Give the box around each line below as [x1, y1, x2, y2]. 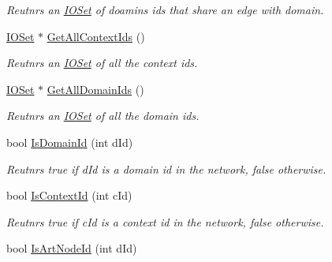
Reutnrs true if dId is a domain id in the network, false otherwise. [6, 160, 326, 177]
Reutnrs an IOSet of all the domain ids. [6, 107, 200, 124]
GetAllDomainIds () [47, 80, 144, 97]
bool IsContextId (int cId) [6, 187, 132, 204]
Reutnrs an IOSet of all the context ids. [6, 54, 198, 71]
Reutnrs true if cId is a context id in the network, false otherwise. [6, 213, 324, 230]
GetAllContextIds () [47, 28, 145, 44]
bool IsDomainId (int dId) [6, 133, 133, 150]
